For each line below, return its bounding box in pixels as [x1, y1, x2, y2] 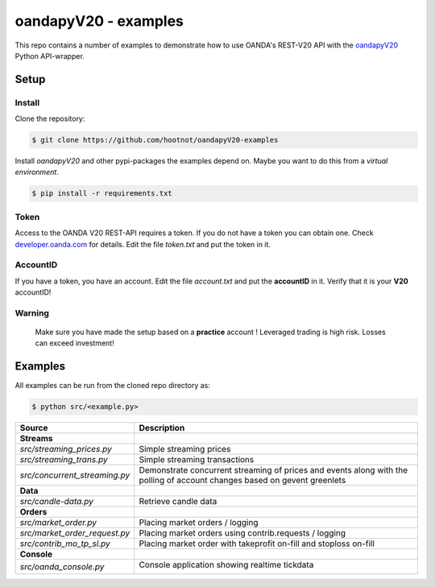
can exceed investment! [35, 338, 114, 348]
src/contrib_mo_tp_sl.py [19, 538, 110, 549]
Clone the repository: [14, 114, 85, 124]
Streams [19, 433, 53, 444]
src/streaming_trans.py [19, 454, 108, 465]
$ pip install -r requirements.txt [31, 189, 172, 198]
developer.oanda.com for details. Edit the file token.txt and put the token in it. [14, 239, 271, 249]
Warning [14, 307, 50, 318]
